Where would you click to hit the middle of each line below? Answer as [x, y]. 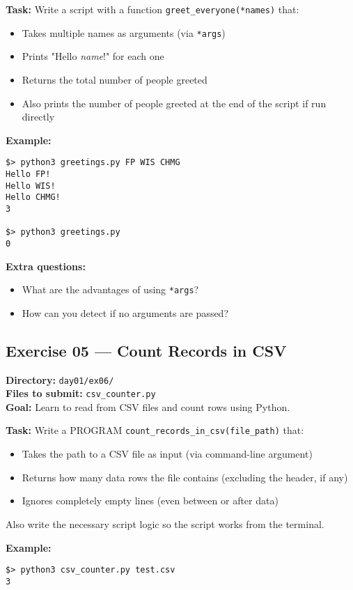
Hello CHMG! [33, 197]
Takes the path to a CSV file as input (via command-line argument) [167, 454]
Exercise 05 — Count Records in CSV [146, 350]
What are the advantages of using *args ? [110, 289]
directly [38, 117]
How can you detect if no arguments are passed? [125, 312]
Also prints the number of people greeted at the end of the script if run [174, 103]
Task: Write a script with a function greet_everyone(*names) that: [152, 9]
